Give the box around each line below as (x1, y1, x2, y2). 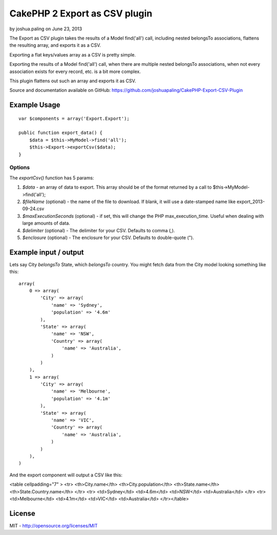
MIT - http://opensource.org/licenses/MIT (9, 522, 98, 529)
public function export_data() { (18, 130, 103, 136)
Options (9, 164, 30, 171)
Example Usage (9, 101, 61, 109)
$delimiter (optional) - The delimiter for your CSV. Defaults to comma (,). (22, 227, 175, 233)
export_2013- (236, 198, 265, 205)
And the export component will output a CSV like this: (9, 472, 123, 478)
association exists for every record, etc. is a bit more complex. (9, 68, 141, 75)
